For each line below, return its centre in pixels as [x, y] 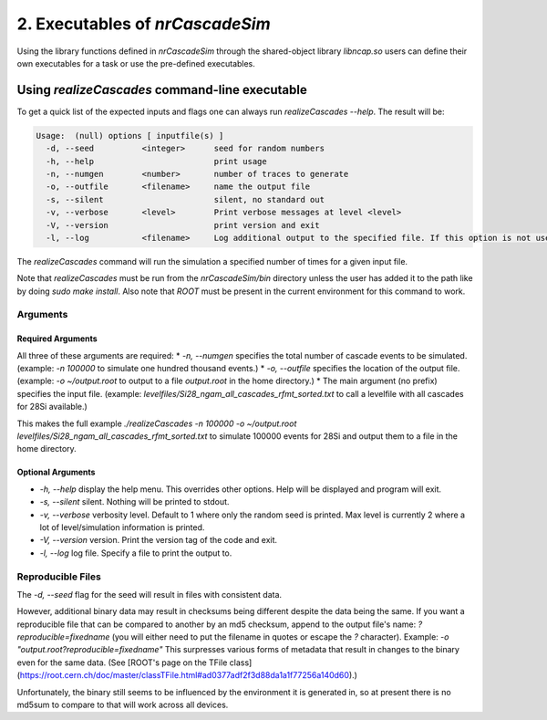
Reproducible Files [59, 577]
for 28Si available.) [52, 407]
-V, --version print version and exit [183, 225]
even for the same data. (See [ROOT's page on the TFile [122, 663]
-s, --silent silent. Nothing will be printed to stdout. [134, 502]
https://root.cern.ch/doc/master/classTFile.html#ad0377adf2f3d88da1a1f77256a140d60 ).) [188, 675]
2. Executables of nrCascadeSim [144, 24]
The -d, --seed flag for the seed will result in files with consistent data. [150, 594]
